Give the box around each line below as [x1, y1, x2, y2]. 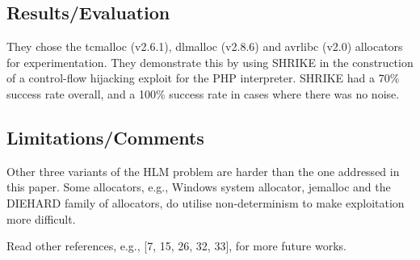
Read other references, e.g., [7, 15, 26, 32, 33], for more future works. [6, 237, 346, 254]
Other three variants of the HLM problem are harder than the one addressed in [6, 162, 400, 179]
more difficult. [6, 210, 76, 227]
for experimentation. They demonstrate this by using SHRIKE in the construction [6, 53, 414, 70]
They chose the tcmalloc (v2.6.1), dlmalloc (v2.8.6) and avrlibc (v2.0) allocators [6, 38, 403, 55]
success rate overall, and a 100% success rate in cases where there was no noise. [6, 85, 400, 102]
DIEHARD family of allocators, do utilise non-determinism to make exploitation [6, 194, 405, 211]
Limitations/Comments [6, 124, 204, 149]
